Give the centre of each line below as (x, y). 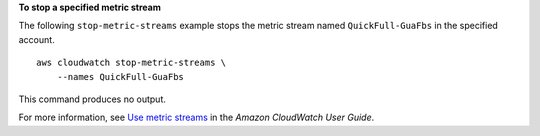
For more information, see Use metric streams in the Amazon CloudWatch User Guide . (196, 117)
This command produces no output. (92, 99)
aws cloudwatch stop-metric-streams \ (131, 63)
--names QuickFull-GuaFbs (120, 76)
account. (36, 39)
